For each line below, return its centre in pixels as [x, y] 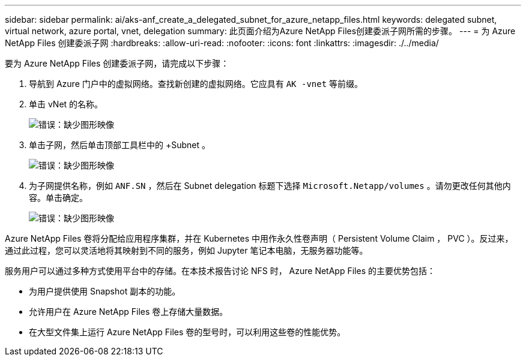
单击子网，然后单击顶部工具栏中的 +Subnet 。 [119, 145]
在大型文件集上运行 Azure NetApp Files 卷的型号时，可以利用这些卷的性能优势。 [187, 332]
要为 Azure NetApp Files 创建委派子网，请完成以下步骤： [117, 63]
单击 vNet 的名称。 [66, 104]
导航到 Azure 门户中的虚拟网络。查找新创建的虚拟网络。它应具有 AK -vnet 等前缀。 [196, 84]
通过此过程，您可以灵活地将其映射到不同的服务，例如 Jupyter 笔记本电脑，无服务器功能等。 [186, 250]
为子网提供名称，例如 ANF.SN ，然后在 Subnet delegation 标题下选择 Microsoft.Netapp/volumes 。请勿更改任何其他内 [270, 186]
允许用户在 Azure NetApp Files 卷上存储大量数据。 [128, 312]
